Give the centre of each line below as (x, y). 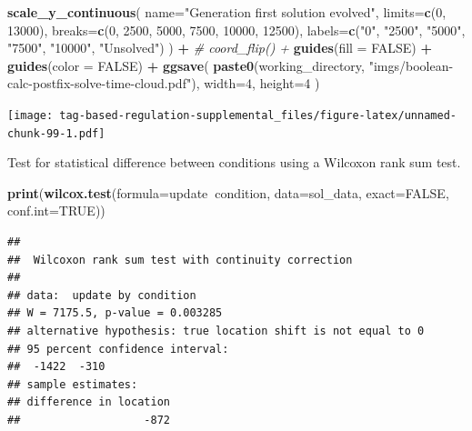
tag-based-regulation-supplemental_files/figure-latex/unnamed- (258, 115)
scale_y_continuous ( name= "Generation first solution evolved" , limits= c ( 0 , (227, 12)
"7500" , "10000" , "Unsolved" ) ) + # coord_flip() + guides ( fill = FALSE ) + (220, 48)
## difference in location (89, 402)
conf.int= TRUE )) (56, 210)
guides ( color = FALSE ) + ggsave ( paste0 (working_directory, (186, 65)
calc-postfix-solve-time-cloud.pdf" (100, 83)
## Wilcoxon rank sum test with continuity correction (180, 260)
